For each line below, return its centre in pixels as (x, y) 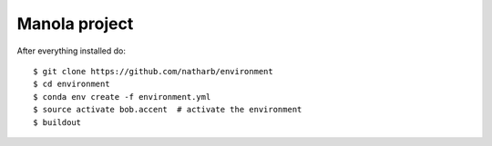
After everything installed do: (72, 51)
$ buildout (57, 122)
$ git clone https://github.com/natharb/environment (153, 71)
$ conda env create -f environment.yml (122, 97)
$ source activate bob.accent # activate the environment (168, 110)
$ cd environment (72, 84)
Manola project (75, 24)
